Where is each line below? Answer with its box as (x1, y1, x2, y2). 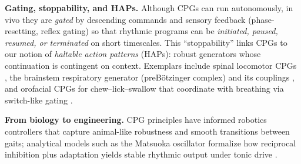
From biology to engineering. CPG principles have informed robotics (5, 113, 267, 126)
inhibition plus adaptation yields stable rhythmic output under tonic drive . (5, 148, 277, 160)
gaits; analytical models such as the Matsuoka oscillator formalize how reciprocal (5, 136, 296, 149)
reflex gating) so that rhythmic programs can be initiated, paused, (41, 25, 278, 37)
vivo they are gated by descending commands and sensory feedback (5, 13, 246, 25)
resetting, (5, 25, 38, 37)
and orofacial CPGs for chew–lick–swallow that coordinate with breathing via (5, 82, 284, 95)
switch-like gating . (5, 93, 73, 106)
